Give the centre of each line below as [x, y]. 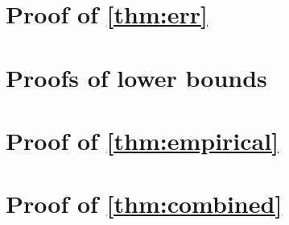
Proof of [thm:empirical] [142, 140]
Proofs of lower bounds [136, 77]
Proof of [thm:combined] [144, 204]
